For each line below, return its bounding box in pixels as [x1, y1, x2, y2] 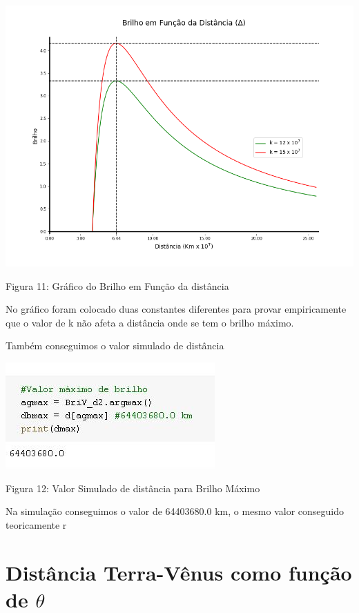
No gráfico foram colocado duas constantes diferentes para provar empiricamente [6, 302, 347, 316]
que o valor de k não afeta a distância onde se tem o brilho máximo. [6, 315, 294, 329]
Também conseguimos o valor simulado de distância [6, 338, 224, 353]
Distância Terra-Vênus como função [6, 558, 352, 586]
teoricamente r [6, 517, 67, 532]
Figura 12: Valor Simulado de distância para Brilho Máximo [6, 480, 260, 495]
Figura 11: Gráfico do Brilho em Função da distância [6, 278, 229, 293]
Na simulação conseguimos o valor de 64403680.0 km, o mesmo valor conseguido [6, 504, 344, 518]
